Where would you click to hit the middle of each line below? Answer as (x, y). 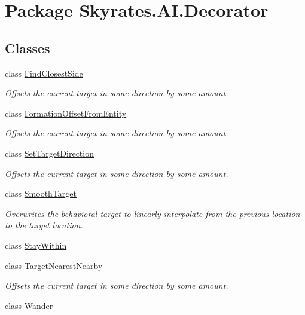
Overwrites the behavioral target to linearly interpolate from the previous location (152, 213)
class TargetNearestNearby (54, 265)
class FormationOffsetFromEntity (66, 113)
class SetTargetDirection (49, 153)
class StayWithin (36, 245)
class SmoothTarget (41, 193)
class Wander (29, 305)
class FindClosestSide (44, 73)
